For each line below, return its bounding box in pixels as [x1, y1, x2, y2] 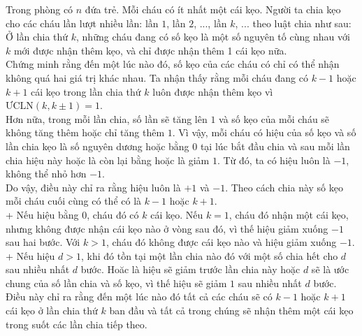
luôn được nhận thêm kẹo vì [152, 84, 273, 98]
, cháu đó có [87, 207, 139, 221]
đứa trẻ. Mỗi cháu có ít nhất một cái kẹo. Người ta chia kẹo [85, 2, 341, 16]
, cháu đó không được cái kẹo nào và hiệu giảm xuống [106, 235, 337, 249]
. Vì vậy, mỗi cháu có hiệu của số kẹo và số [172, 125, 356, 140]
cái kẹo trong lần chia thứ [31, 84, 141, 98]
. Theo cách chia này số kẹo [225, 180, 343, 194]
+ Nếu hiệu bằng [6, 207, 79, 221]
